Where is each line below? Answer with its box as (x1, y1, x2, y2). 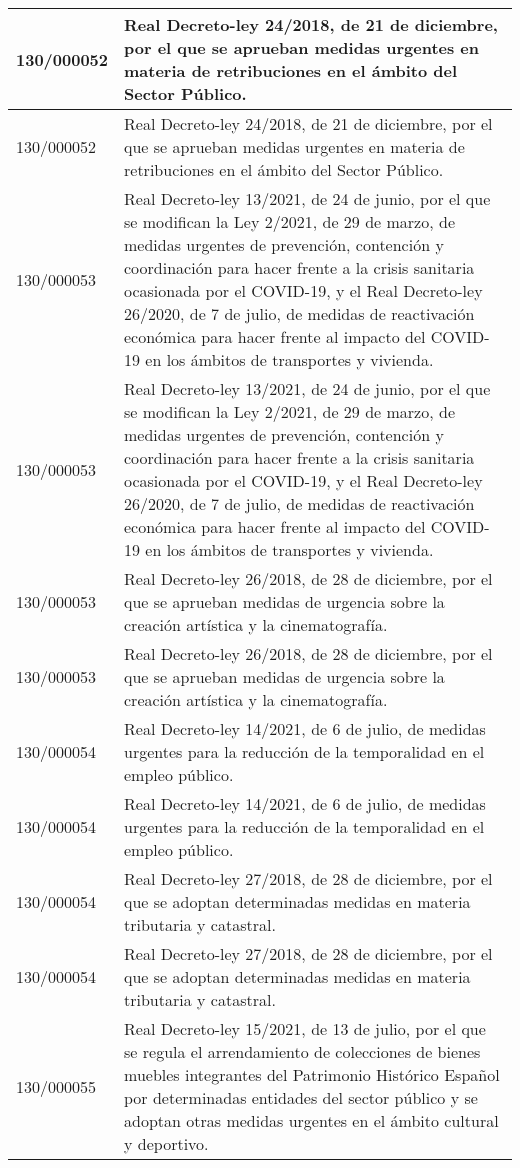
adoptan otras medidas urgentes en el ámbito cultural (124, 1109, 499, 1132)
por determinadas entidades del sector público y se (124, 1086, 478, 1109)
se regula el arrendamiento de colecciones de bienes (124, 1040, 481, 1063)
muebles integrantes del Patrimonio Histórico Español (124, 1063, 500, 1086)
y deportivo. (124, 1132, 209, 1155)
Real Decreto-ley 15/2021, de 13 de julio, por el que (124, 1017, 486, 1040)
